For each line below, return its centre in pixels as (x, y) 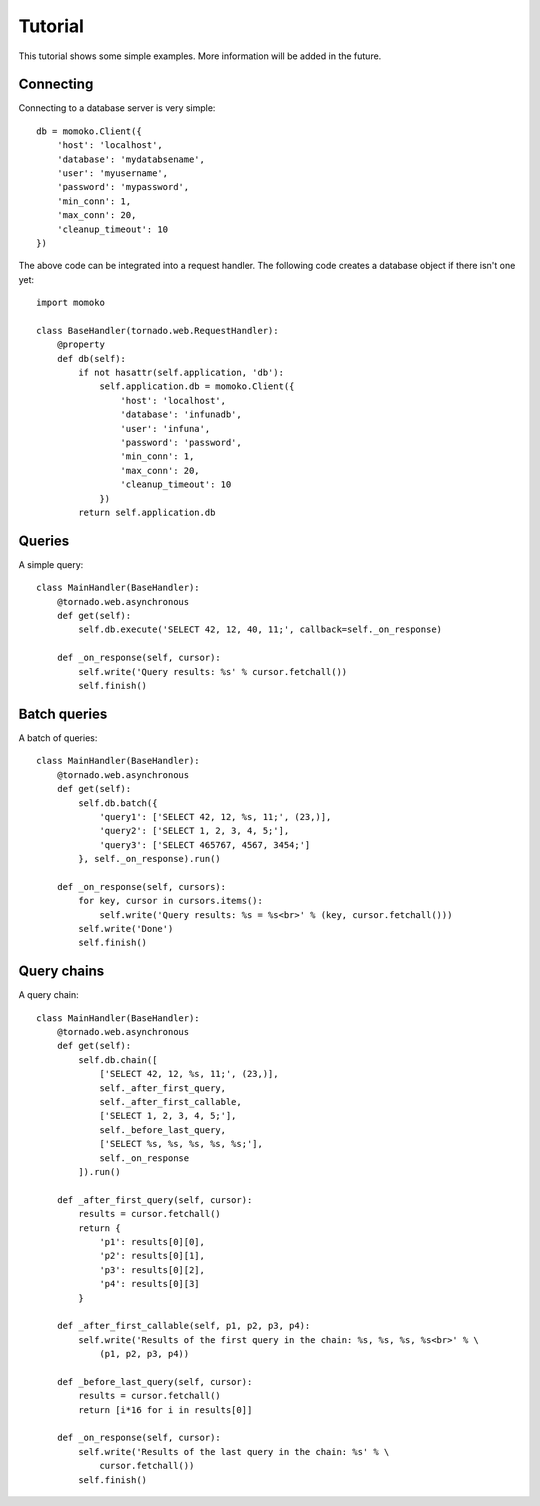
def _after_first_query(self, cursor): (154, 1199)
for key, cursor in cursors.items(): (171, 901)
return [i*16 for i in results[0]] (165, 1409)
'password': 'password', (181, 443)
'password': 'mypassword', (123, 187)
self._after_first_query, (163, 1088)
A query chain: (48, 995)
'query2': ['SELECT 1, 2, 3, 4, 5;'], (194, 831)
